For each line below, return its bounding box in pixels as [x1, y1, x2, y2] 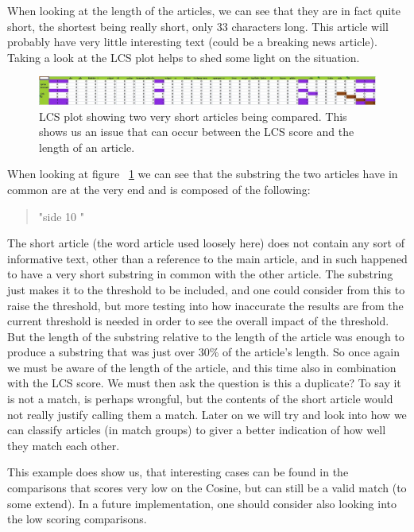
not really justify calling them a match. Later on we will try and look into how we [7, 406, 407, 422]
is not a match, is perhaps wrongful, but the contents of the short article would [7, 390, 393, 407]
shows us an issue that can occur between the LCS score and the [39, 123, 354, 140]
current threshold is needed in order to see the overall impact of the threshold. [7, 313, 389, 329]
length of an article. [39, 138, 135, 155]
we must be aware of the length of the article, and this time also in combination [7, 359, 397, 375]
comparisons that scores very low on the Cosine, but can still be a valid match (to [7, 480, 407, 496]
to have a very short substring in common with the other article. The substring [7, 266, 393, 282]
